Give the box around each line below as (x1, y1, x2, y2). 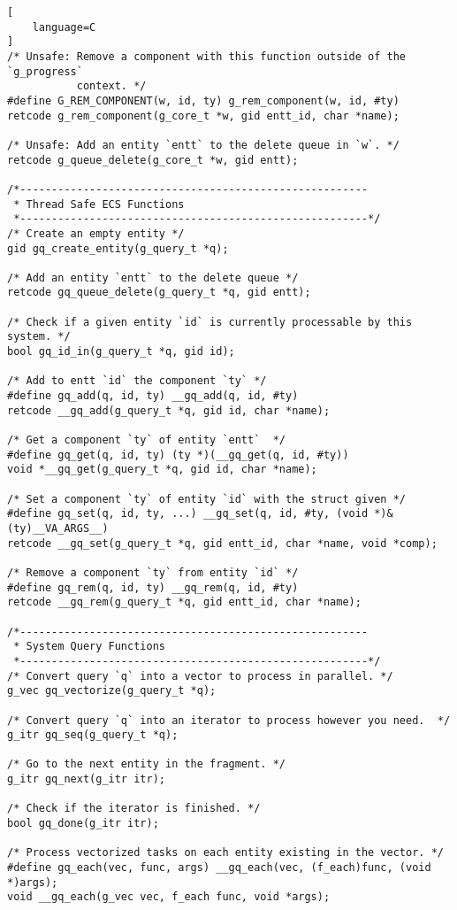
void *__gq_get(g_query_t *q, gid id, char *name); (7, 463, 317, 476)
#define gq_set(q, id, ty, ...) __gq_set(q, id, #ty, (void (7, 507, 369, 521)
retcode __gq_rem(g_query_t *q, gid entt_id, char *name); (7, 596, 362, 609)
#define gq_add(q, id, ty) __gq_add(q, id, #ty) (7, 389, 299, 403)
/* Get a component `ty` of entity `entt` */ (7, 434, 286, 447)
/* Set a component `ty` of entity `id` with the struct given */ (7, 492, 407, 505)
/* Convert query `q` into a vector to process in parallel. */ (7, 669, 393, 682)
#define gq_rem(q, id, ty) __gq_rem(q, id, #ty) (7, 581, 299, 594)
